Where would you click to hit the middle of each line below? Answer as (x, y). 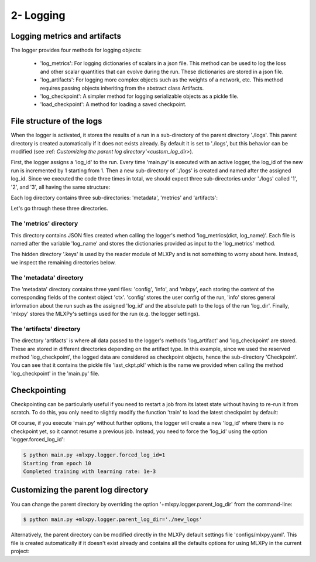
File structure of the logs (56, 121)
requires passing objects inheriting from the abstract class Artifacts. (122, 88)
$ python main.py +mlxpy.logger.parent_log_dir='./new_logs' (113, 520)
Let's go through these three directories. (59, 209)
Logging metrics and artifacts (66, 36)
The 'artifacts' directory (46, 329)
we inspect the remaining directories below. (63, 262)
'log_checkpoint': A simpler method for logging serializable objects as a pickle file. (139, 96)
